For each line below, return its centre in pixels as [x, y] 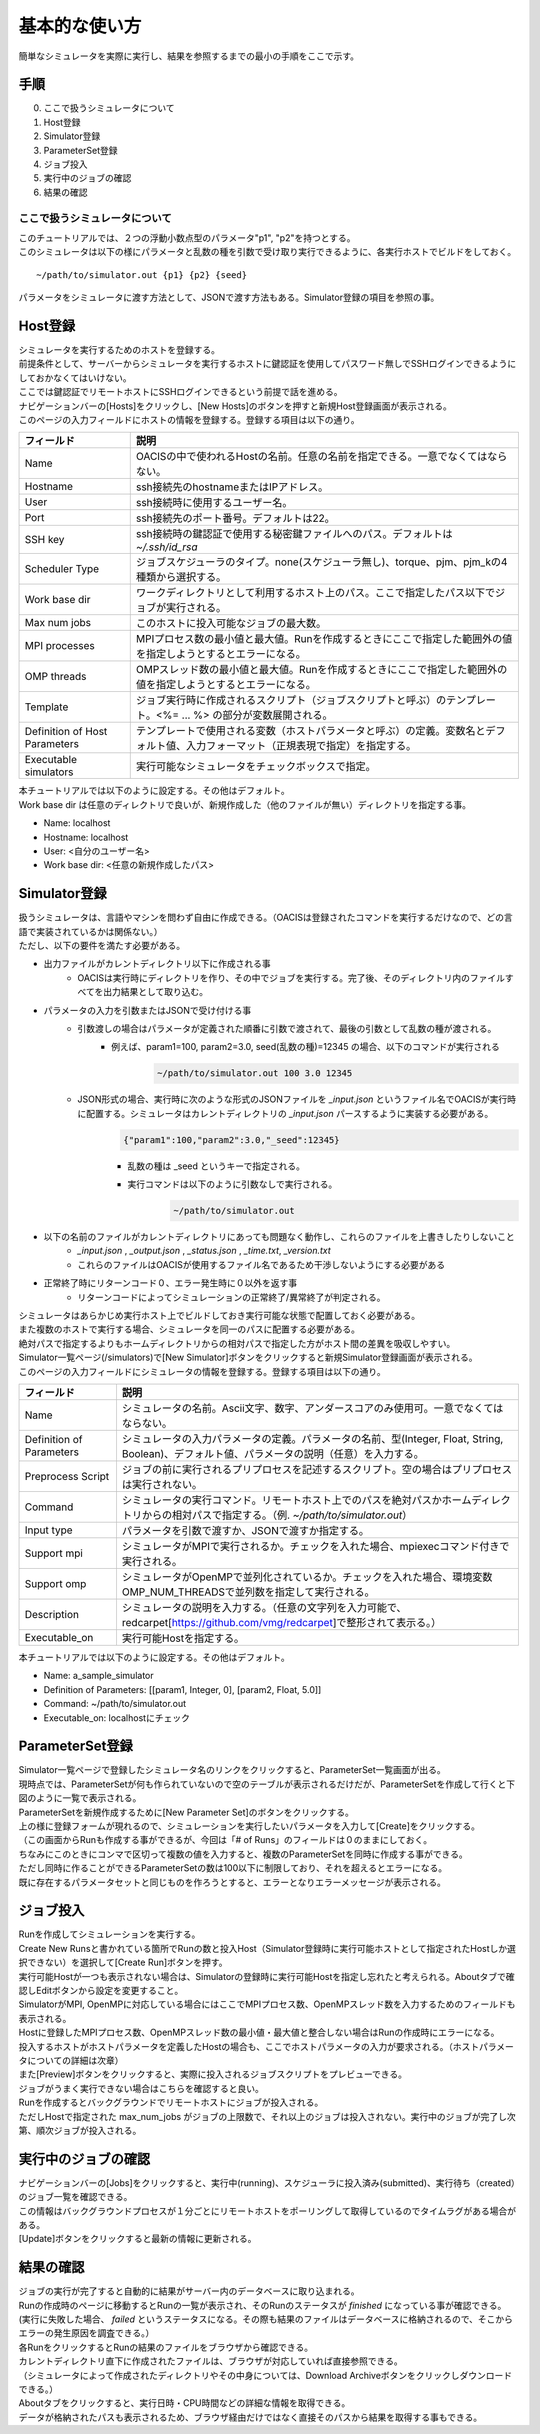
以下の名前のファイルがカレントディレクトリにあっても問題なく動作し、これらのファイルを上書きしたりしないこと [279, 1237]
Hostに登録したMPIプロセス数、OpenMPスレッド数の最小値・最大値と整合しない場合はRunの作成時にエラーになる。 [259, 2032]
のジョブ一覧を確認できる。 [75, 2197]
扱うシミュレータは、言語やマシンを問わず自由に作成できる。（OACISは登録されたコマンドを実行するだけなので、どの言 [266, 917]
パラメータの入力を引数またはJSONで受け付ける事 [147, 1010]
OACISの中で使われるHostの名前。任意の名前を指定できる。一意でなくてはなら [321, 457]
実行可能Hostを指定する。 [183, 1638]
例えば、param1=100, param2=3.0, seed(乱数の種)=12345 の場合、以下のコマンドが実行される [305, 1047]
